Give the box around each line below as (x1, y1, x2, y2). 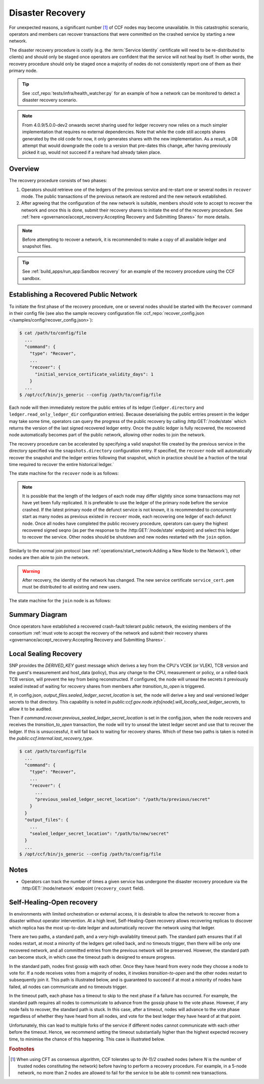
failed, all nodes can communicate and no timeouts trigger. (9, 984, 128, 990)
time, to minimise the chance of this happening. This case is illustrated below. (9, 1036, 165, 1042)
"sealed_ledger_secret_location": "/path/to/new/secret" (29, 830, 169, 836)
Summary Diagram (9, 610, 67, 619)
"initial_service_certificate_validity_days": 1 (35, 371, 154, 377)
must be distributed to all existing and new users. (22, 584, 121, 590)
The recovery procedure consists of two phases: (9, 178, 108, 184)
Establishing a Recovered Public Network (9, 290, 138, 299)
